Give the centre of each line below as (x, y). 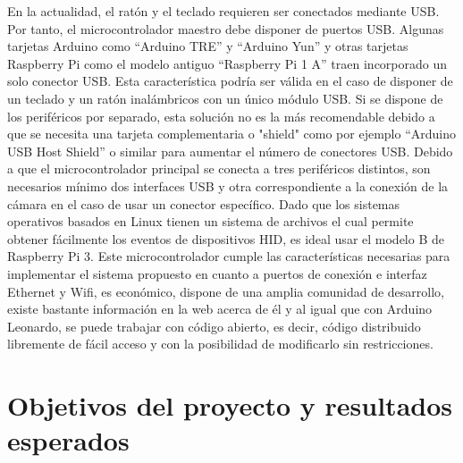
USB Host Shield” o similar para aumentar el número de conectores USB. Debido (230, 151)
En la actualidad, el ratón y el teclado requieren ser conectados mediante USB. (223, 11)
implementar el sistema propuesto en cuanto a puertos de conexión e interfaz (217, 273)
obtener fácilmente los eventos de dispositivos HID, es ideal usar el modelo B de (226, 238)
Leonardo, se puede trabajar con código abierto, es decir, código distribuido (214, 326)
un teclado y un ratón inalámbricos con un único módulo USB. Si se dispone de (225, 98)
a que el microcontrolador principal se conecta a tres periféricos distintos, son (219, 168)
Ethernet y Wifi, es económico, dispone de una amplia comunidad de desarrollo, (226, 291)
